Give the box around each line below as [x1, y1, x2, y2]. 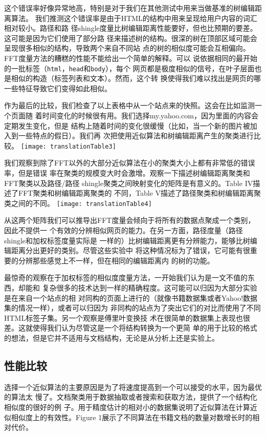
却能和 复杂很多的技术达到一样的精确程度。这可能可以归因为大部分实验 [18, 282, 257, 293]
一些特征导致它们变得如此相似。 [4, 82, 112, 93]
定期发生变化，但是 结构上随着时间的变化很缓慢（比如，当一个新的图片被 [4, 120, 250, 131]
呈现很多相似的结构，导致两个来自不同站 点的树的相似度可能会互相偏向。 [4, 43, 250, 53]
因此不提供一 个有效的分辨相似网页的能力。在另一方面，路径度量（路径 [4, 225, 243, 236]
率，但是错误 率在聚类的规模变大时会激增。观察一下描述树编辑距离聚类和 [4, 168, 250, 178]
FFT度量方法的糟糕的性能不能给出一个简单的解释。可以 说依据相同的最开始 [4, 52, 258, 63]
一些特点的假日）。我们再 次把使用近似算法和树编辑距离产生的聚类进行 [18, 130, 254, 141]
